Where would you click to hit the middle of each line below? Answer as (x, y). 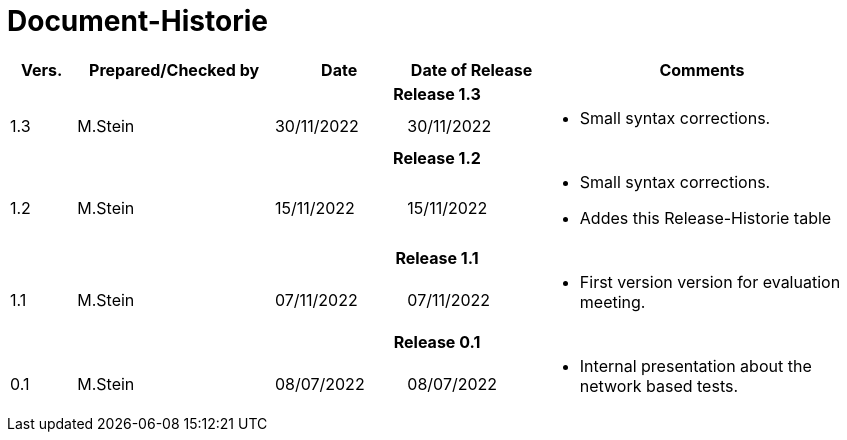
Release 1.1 (437, 257)
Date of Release (471, 69)
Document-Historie (137, 21)
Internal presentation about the (695, 365)
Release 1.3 (437, 93)
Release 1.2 (437, 157)
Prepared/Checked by (174, 69)
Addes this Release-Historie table (705, 217)
